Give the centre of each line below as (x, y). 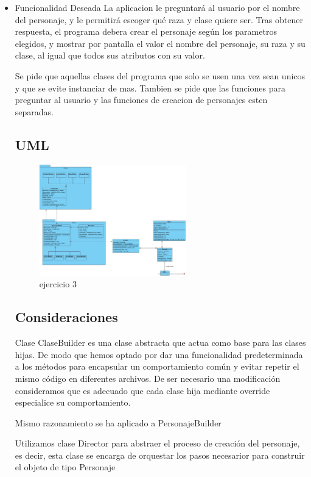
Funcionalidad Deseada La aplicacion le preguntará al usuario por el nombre (157, 7)
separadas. (34, 111)
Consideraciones (66, 317)
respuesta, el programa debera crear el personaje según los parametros (146, 31)
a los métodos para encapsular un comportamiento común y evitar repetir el (157, 366)
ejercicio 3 (58, 284)
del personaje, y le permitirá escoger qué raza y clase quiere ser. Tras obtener (159, 19)
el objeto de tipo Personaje (65, 467)
